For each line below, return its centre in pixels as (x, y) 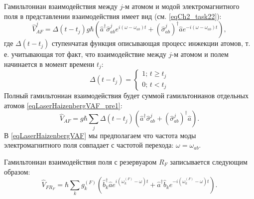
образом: (17, 171)
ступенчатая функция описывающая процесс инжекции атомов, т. (151, 43)
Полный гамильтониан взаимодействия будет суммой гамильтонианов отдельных (127, 96)
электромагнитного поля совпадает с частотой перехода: (89, 145)
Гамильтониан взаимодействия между (61, 6)
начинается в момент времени (49, 64)
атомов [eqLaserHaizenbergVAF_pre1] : (63, 105)
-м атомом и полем (200, 54)
